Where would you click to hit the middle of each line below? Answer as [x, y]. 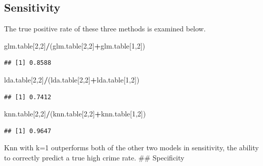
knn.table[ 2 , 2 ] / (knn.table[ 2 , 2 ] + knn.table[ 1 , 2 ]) [75, 114]
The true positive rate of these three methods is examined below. [105, 29]
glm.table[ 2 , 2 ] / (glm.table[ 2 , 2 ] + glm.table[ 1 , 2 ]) [75, 45]
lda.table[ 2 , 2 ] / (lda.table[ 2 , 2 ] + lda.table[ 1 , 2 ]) [72, 79]
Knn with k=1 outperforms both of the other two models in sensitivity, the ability [131, 148]
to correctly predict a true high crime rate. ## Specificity [94, 157]
